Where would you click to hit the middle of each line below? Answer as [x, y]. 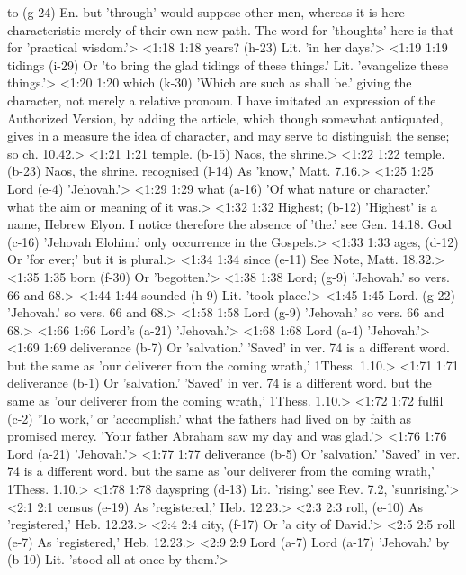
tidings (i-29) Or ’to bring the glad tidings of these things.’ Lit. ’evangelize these [228, 64]
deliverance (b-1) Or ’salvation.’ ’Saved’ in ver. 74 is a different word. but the [220, 383]
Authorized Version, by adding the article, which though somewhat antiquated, [225, 118]
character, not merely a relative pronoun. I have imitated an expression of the [222, 100]
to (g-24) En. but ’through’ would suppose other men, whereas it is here [206, 12]
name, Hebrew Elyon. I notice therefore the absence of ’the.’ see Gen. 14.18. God [229, 224]
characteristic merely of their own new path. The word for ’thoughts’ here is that [231, 29]
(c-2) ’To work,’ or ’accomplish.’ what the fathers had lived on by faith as [210, 418]
